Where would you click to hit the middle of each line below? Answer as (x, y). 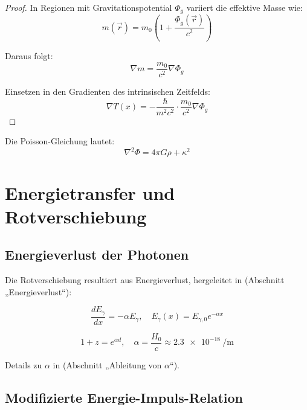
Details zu (24, 364)
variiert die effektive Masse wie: (244, 7)
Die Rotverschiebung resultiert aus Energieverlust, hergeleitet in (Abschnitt (145, 280)
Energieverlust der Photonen (97, 255)
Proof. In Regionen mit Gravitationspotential (89, 7)
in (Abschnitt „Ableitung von (107, 364)
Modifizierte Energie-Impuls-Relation (124, 397)
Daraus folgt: (29, 56)
